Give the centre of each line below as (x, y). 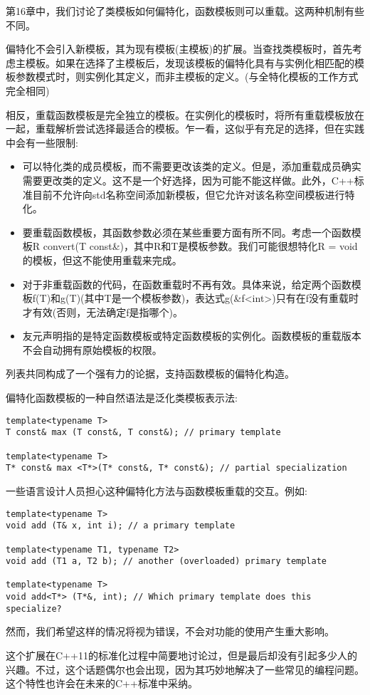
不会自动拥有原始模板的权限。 (92, 349)
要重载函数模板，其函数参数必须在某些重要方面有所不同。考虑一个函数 (187, 232)
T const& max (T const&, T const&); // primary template (143, 433)
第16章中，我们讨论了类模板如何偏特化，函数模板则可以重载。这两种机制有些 (185, 11)
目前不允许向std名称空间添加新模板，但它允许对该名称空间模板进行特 (194, 194)
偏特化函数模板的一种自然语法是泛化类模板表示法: (122, 398)
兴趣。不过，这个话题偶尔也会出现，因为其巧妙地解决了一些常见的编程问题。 (185, 669)
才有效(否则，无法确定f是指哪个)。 (102, 312)
